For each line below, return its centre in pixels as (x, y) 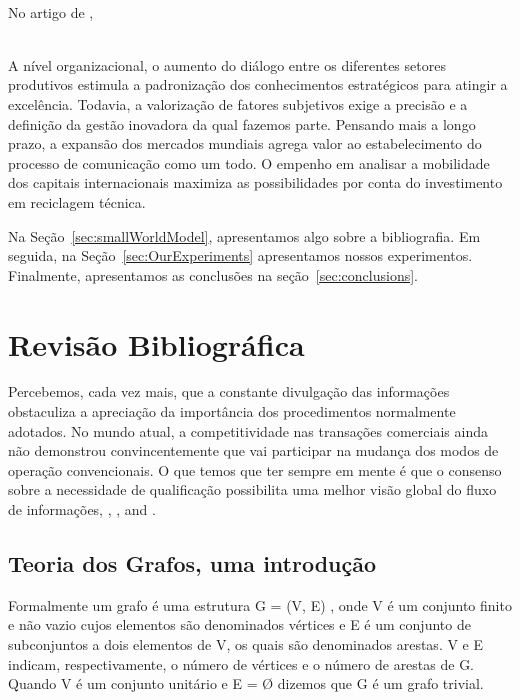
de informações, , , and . (82, 509)
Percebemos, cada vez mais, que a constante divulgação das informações (229, 391)
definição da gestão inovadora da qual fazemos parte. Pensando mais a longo (242, 123)
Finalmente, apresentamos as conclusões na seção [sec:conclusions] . (213, 274)
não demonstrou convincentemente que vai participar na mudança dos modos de (253, 450)
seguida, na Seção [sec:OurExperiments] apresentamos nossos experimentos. (240, 255)
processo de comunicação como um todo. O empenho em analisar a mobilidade (249, 162)
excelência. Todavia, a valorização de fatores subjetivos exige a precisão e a (238, 103)
